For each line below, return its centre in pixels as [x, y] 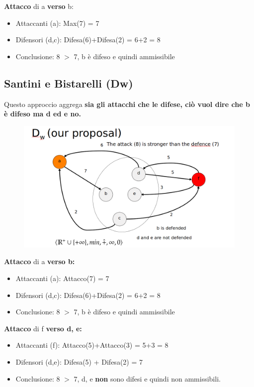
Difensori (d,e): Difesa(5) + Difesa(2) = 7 [79, 362]
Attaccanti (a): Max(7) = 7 [57, 23]
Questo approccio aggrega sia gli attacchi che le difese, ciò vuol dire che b [127, 104]
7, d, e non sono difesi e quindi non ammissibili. [147, 378]
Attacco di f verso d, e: [43, 328]
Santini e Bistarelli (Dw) [69, 83]
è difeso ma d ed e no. [43, 114]
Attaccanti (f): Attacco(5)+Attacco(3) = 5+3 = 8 [92, 345]
